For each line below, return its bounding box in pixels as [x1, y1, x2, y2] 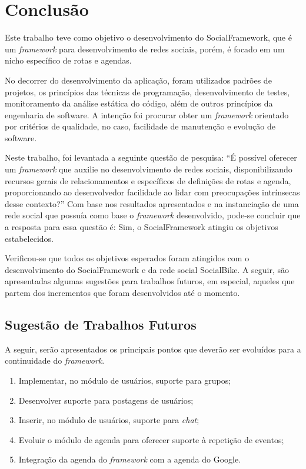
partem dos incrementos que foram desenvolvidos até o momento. [5, 287, 240, 298]
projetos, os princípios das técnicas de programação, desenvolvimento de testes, [5, 85, 290, 98]
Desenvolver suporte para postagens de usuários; [18, 394, 194, 406]
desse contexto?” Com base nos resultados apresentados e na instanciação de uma [5, 197, 299, 209]
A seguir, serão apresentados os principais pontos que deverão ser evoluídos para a [5, 342, 301, 355]
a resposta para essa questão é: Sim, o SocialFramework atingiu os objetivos [5, 221, 278, 233]
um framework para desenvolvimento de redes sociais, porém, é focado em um [5, 42, 285, 55]
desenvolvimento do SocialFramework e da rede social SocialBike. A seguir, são [5, 263, 290, 275]
